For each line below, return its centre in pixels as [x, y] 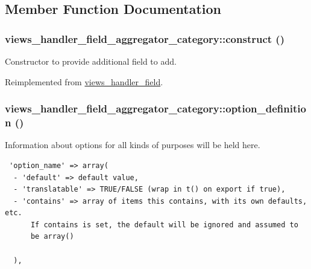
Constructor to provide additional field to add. [91, 61]
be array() [52, 237]
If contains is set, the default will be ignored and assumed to [164, 225]
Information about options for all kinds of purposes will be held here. [133, 145]
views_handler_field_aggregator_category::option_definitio [155, 109]
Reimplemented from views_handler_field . [84, 81]
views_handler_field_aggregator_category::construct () [145, 38]
